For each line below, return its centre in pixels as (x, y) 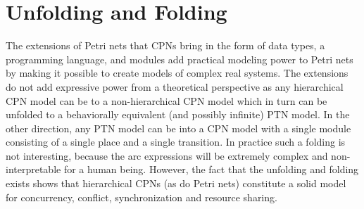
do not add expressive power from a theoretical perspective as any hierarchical (175, 86)
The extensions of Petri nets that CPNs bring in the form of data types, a (165, 45)
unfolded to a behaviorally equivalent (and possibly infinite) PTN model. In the (178, 114)
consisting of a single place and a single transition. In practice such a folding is (176, 142)
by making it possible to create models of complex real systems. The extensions (177, 73)
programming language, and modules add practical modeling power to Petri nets (180, 59)
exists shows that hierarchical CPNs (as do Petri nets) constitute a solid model (176, 183)
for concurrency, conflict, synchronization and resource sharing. (142, 197)
